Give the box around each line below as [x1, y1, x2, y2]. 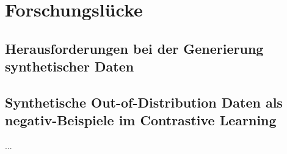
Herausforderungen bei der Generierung [5, 38, 264, 57]
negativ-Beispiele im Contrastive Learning [5, 111, 277, 130]
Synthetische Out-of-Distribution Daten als [5, 92, 283, 111]
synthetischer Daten [5, 57, 134, 76]
